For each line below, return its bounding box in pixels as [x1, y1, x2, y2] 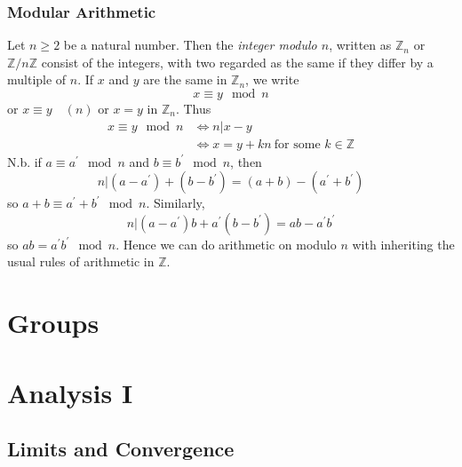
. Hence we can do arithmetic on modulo [115, 234, 337, 253]
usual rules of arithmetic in [7, 252, 155, 271]
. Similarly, [146, 194, 205, 212]
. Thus [175, 99, 211, 117]
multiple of [7, 70, 67, 89]
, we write [245, 70, 299, 89]
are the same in [143, 70, 227, 89]
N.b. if [7, 152, 42, 170]
